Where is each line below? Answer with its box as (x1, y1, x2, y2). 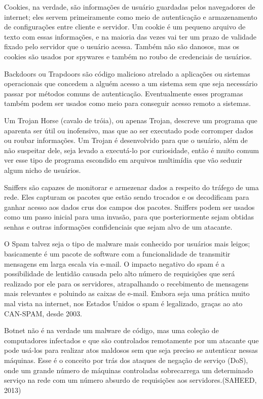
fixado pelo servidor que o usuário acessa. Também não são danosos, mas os (4, 41, 239, 52)
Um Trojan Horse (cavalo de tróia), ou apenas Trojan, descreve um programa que (4, 115, 257, 125)
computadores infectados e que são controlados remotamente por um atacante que (4, 335, 259, 345)
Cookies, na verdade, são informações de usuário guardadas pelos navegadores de (4, 2, 255, 12)
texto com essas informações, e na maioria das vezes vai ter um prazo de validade (4, 31, 256, 42)
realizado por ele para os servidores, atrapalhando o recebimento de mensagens (4, 278, 249, 288)
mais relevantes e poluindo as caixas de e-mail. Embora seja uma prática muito (4, 288, 250, 299)
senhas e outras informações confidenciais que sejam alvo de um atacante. (4, 221, 233, 232)
